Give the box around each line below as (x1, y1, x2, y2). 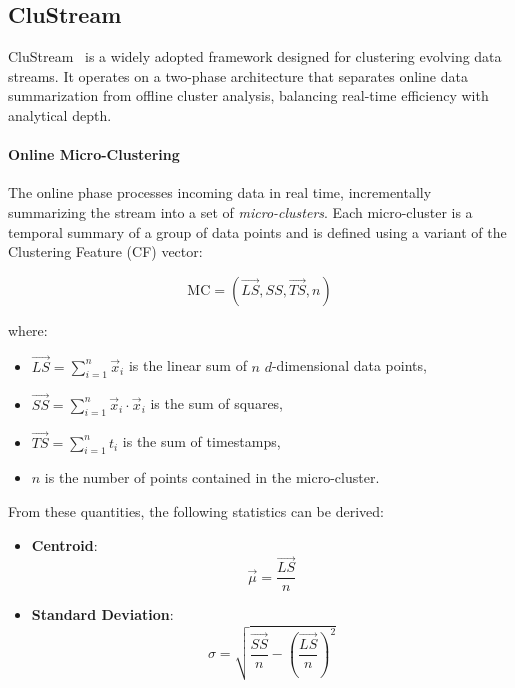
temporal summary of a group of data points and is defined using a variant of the (8, 221, 507, 242)
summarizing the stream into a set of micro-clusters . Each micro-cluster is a (8, 201, 473, 222)
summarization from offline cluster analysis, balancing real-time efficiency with (8, 85, 489, 106)
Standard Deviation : (31, 604, 174, 625)
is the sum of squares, (150, 393, 284, 414)
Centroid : (31, 534, 98, 555)
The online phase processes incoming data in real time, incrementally (8, 182, 432, 203)
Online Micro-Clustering (8, 144, 180, 165)
